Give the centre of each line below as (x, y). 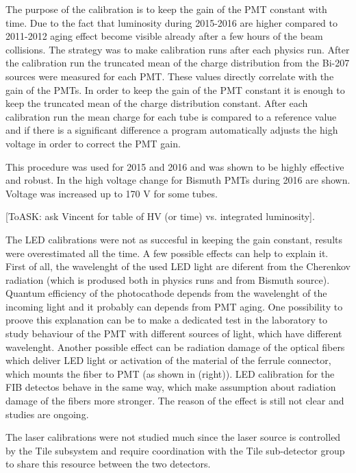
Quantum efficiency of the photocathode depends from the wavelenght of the (166, 293)
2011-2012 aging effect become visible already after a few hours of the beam (164, 36)
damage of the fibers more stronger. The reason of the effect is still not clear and (175, 401)
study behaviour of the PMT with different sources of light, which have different (174, 333)
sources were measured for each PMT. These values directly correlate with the (170, 76)
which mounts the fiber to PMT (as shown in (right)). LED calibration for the (170, 373)
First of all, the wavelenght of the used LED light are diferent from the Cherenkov (178, 266)
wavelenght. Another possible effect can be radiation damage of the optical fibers (175, 347)
